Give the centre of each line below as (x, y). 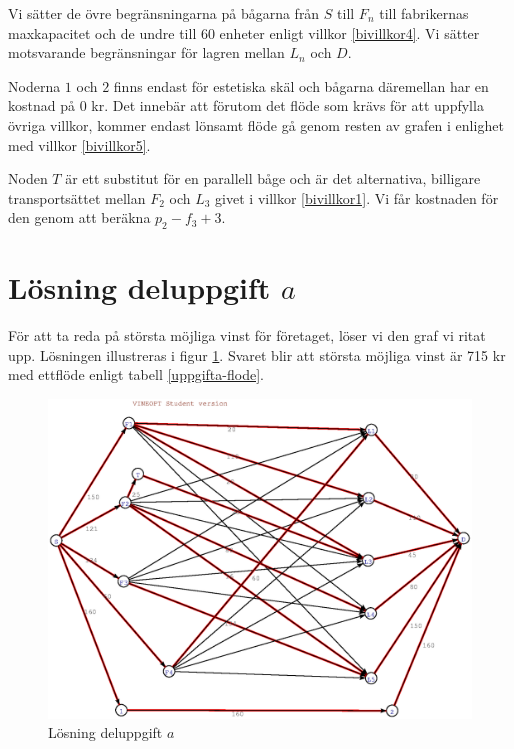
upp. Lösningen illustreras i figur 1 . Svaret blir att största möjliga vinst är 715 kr (257, 354)
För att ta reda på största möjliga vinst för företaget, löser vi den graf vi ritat (247, 335)
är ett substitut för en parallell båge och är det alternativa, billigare (273, 178)
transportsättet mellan (77, 197)
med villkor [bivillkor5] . (79, 144)
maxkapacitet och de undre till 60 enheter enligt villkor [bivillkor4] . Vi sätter (244, 32)
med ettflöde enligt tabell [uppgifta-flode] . (136, 374)
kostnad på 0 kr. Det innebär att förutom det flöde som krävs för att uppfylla (246, 105)
